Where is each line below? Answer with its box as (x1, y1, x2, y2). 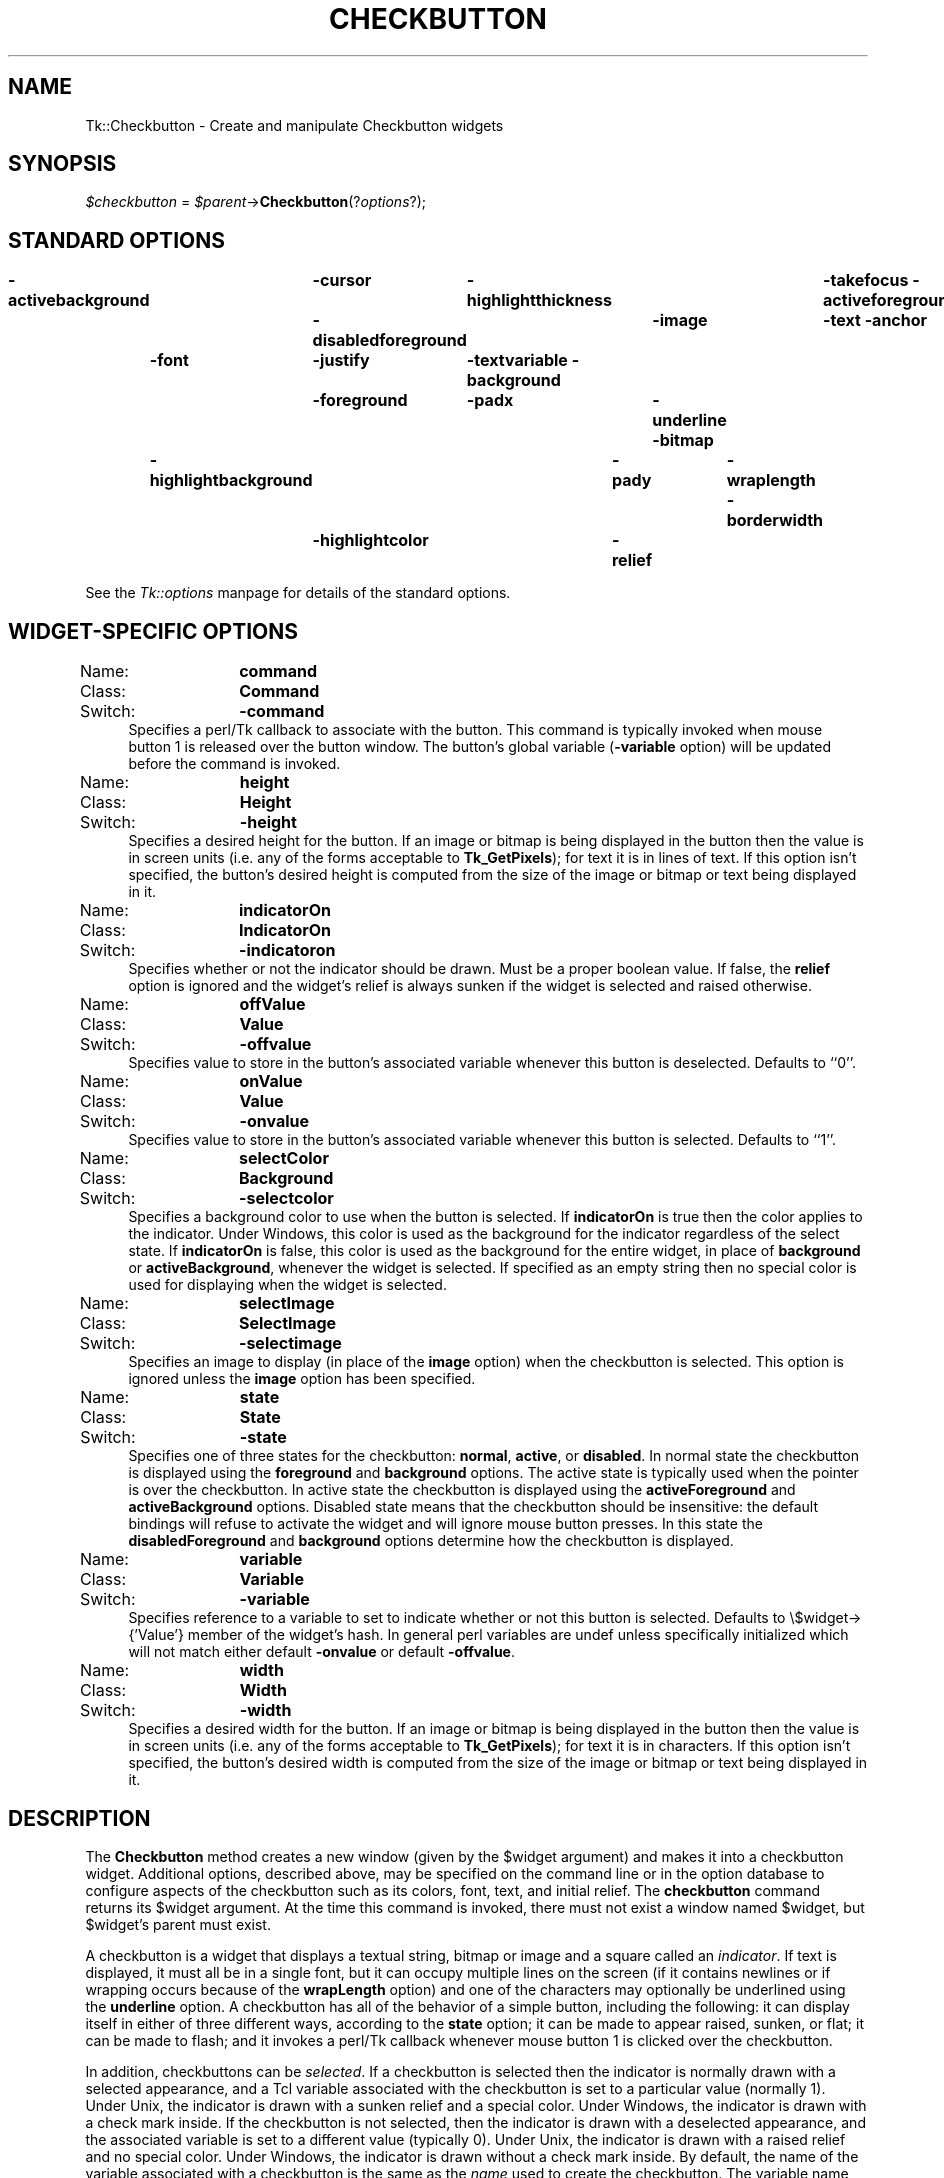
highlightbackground (149, 470, 313, 491)
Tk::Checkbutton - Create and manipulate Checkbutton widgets (85, 116, 504, 134)
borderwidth (726, 510, 824, 531)
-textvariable (466, 350, 568, 371)
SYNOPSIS (8, 151, 117, 177)
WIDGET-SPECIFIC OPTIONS (8, 618, 299, 644)
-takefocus (823, 270, 909, 291)
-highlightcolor (312, 530, 429, 551)
